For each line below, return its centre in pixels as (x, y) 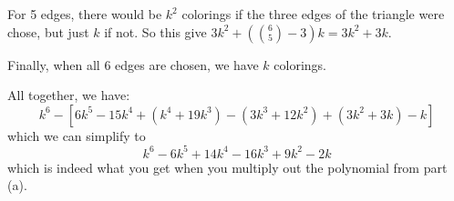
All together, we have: (69, 95)
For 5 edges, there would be (85, 14)
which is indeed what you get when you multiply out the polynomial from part (227, 167)
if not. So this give (155, 31)
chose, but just (48, 31)
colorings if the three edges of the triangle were (313, 14)
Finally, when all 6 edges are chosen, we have (133, 64)
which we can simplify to (77, 135)
